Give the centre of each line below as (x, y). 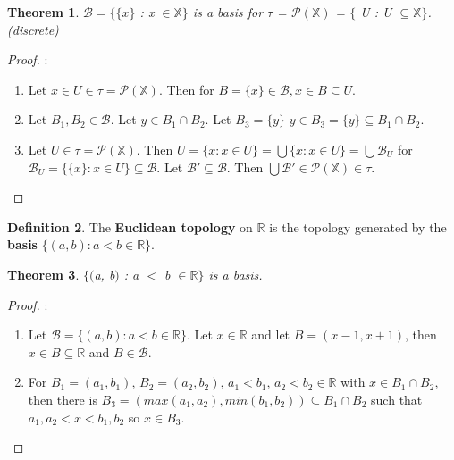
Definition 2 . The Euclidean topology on (130, 226)
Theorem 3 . (43, 274)
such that (397, 399)
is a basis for (228, 12)
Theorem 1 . (43, 12)
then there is (63, 399)
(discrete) (33, 29)
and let (271, 335)
